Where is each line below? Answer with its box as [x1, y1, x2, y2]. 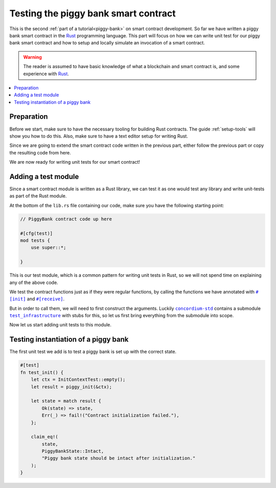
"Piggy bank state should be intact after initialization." [41, 455, 196, 461]
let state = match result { [31, 398, 102, 404]
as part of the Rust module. [9, 193, 67, 199]
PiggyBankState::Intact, [41, 448, 104, 454]
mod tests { [20, 237, 51, 243]
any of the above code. [9, 279, 58, 285]
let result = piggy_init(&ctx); [31, 384, 112, 390]
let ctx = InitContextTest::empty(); [31, 376, 126, 383]
